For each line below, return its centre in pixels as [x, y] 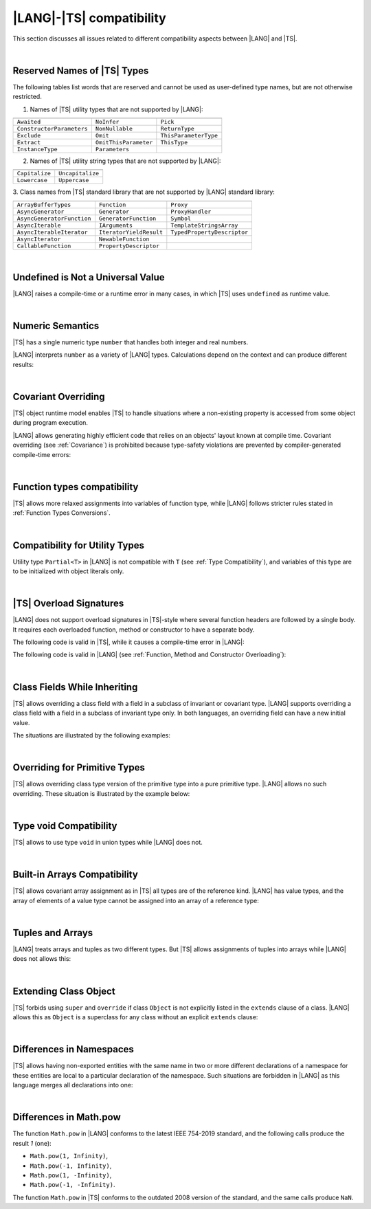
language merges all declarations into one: [73, 1085]
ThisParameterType [189, 136]
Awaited [29, 122]
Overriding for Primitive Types [79, 767]
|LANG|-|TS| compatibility [89, 18]
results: [23, 364]
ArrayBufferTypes [44, 204]
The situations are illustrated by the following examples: [92, 735]
